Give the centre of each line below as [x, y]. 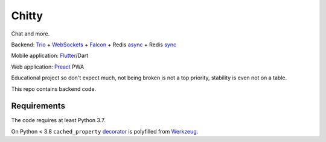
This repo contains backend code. [54, 89]
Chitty [27, 16]
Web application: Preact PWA [48, 67]
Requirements [38, 106]
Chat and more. [30, 34]
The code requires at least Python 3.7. [58, 120]
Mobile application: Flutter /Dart [50, 56]
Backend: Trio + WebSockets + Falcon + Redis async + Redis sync [94, 45]
